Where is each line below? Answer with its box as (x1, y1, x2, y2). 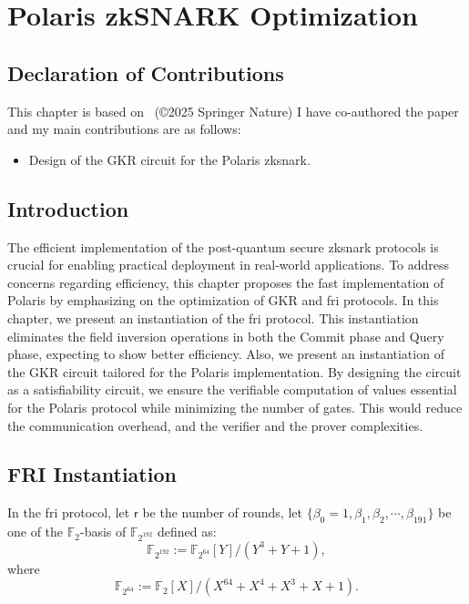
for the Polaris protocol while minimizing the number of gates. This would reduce (7, 397, 463, 416)
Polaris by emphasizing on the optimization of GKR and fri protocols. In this (7, 291, 439, 310)
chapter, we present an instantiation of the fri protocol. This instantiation (7, 308, 419, 327)
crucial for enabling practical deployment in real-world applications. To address (7, 255, 450, 274)
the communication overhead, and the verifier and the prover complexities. (7, 415, 423, 435)
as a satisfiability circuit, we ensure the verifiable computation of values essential (7, 380, 457, 399)
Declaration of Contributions (7, 58, 284, 87)
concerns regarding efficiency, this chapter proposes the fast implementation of (7, 272, 444, 292)
